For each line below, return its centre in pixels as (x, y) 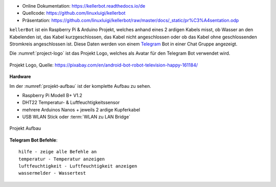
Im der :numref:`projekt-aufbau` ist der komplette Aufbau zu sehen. (80, 86)
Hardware (20, 77)
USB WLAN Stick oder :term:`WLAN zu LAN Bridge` (76, 117)
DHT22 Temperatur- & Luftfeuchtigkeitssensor (71, 103)
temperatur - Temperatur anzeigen (62, 159)
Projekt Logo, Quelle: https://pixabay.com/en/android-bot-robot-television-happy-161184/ (103, 65)
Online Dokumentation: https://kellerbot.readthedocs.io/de (84, 6)
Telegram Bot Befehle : (33, 140)
